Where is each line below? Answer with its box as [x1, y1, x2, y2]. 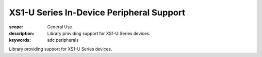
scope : [9, 24, 24, 30]
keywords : [9, 37, 31, 43]
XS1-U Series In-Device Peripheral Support [9, 7, 185, 18]
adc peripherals [47, 37, 79, 43]
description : [9, 30, 34, 36]
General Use [47, 24, 72, 30]
